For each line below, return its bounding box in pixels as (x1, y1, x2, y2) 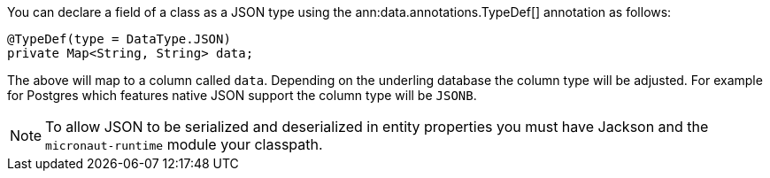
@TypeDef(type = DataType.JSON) (7, 32, 231, 46)
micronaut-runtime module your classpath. (45, 135, 323, 153)
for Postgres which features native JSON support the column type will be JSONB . (7, 88, 477, 103)
